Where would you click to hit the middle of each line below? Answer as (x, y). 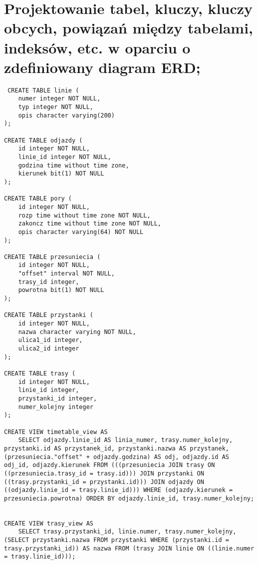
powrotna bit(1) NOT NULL (61, 290)
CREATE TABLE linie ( (43, 90)
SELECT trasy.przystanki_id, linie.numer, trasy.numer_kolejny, (127, 532)
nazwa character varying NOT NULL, (77, 332)
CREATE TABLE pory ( (38, 199)
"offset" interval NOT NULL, (66, 274)
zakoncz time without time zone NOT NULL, (90, 224)
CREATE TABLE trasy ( (40, 373)
